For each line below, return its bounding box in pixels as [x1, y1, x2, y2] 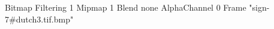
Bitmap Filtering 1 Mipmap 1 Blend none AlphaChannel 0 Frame [5, 1, 246, 13]
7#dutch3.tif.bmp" [5, 12, 74, 25]
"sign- [249, 1, 270, 13]
